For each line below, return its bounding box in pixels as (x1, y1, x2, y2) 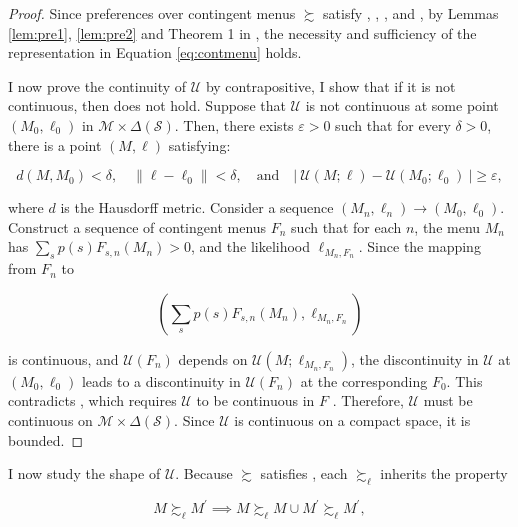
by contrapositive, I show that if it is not (205, 75, 456, 96)
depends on (178, 348, 248, 369)
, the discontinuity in (350, 348, 479, 369)
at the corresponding (300, 370, 428, 391)
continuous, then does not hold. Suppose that (8, 95, 286, 116)
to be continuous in (196, 390, 315, 411)
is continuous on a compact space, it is (234, 409, 471, 430)
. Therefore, (332, 390, 404, 411)
